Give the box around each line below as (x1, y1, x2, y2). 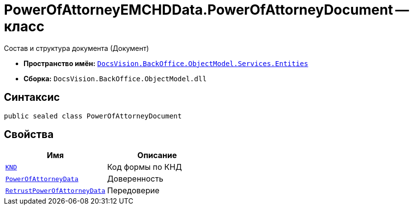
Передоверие (107, 186, 159, 196)
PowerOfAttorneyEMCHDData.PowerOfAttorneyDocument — (4, 1, 409, 18)
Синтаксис (4, 91, 60, 104)
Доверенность (107, 174, 163, 184)
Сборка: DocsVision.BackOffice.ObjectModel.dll (24, 74, 207, 83)
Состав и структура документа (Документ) (4, 44, 149, 52)
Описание (137, 150, 177, 161)
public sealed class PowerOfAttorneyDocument (4, 112, 182, 120)
